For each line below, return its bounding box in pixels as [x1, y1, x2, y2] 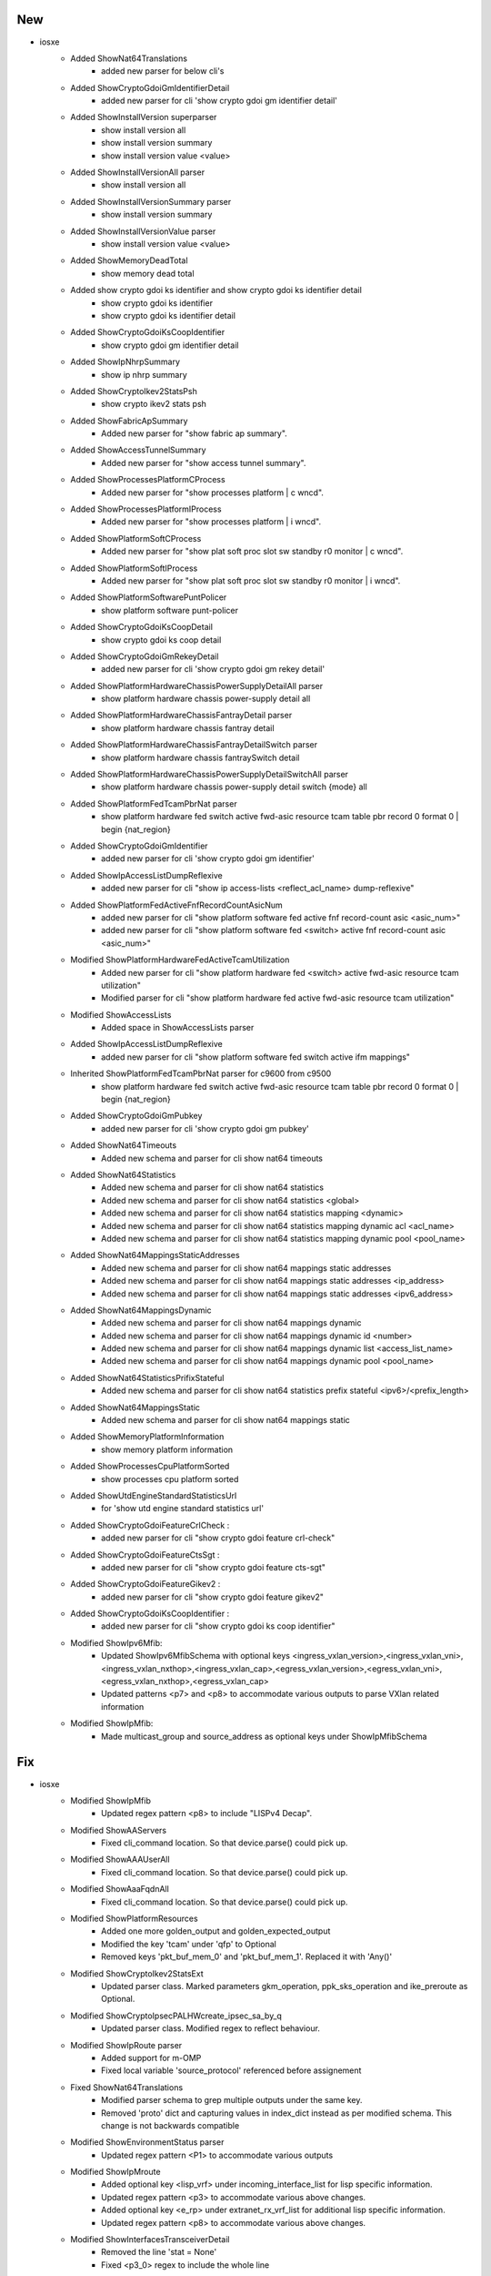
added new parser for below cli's [101, 66, 225, 76]
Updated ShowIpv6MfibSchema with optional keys [101, 1651, 291, 1661]
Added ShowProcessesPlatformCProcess [70, 474, 226, 485]
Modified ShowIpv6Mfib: [70, 1637, 163, 1648]
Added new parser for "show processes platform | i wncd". [101, 516, 322, 527]
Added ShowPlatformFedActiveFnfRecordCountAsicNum [70, 899, 284, 910]
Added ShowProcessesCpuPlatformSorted [70, 1461, 230, 1472]
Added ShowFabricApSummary [70, 415, 188, 426]
